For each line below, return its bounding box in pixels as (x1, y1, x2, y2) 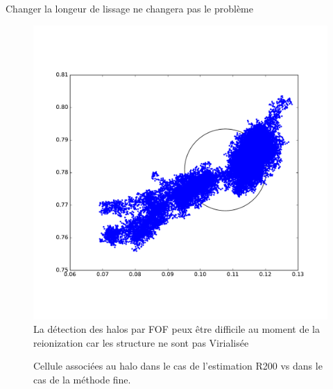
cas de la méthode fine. (33, 372, 131, 386)
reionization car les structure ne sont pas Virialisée (33, 335, 249, 349)
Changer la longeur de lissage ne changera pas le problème (6, 1, 253, 15)
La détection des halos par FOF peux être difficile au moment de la (33, 322, 320, 336)
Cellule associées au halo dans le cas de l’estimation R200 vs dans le (33, 358, 323, 373)
